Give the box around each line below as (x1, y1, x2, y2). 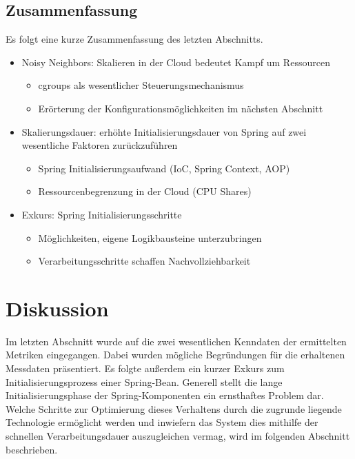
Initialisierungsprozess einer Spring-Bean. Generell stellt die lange (6, 374, 283, 389)
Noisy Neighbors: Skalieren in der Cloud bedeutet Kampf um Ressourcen (21, 54, 330, 69)
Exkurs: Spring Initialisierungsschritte (21, 207, 182, 221)
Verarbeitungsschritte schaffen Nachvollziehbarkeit (38, 254, 251, 268)
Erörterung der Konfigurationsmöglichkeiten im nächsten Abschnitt (38, 101, 323, 115)
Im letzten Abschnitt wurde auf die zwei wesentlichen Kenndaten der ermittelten (6, 334, 347, 348)
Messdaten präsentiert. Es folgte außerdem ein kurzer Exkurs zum (6, 361, 285, 376)
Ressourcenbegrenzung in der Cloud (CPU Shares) (38, 184, 252, 198)
